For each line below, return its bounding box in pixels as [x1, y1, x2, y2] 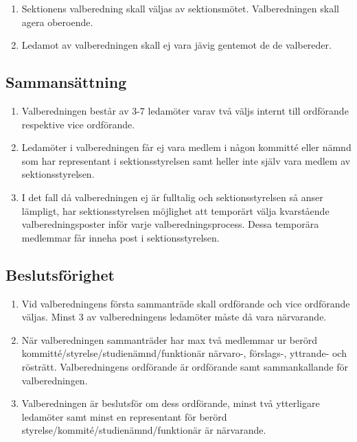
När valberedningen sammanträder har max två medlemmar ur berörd [21, 332, 317, 347]
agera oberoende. [21, 14, 93, 29]
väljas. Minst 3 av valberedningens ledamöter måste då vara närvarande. [21, 310, 327, 324]
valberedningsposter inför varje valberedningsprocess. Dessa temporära [21, 217, 319, 231]
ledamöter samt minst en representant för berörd [21, 409, 227, 423]
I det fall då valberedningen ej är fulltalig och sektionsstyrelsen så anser [21, 189, 323, 204]
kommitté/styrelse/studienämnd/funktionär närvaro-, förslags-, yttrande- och [21, 346, 347, 360]
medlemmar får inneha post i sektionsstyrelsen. [21, 230, 220, 244]
